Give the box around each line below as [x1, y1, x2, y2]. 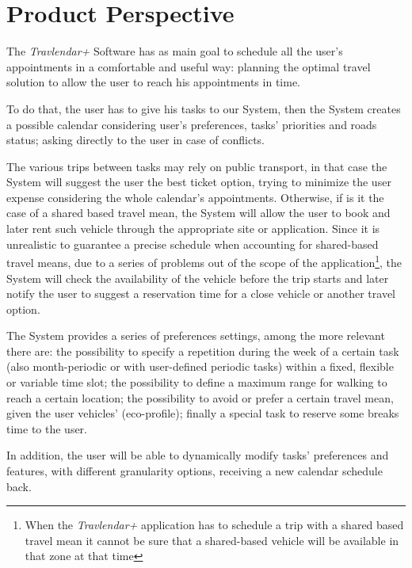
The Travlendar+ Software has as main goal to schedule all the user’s [6, 43, 343, 59]
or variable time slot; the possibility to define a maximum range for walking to [6, 374, 387, 391]
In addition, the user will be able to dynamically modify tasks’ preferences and [6, 447, 389, 463]
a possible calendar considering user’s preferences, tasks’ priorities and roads [6, 116, 377, 132]
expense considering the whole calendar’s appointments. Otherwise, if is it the [6, 189, 384, 205]
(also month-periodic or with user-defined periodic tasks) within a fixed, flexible [6, 358, 394, 375]
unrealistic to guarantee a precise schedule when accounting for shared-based [6, 235, 379, 252]
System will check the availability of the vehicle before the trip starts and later [6, 269, 389, 286]
